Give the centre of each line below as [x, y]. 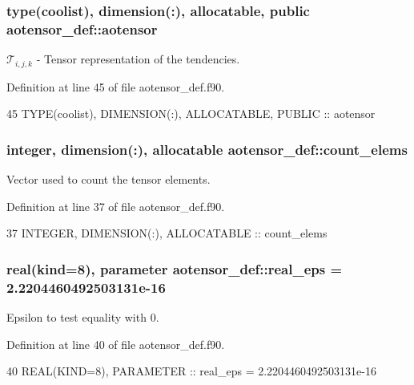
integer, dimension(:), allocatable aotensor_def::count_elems [207, 149]
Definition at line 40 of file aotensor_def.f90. [116, 344]
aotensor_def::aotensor [82, 28]
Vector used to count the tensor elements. [109, 179]
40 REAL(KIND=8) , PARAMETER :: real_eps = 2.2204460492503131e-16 [191, 371]
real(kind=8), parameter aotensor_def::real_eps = [175, 268]
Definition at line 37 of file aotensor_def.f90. [116, 206]
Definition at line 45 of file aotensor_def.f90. [116, 86]
